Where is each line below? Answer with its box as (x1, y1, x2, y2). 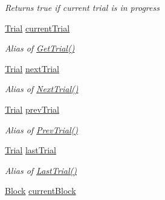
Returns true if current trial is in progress (5, 1, 160, 13)
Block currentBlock (5, 184, 76, 197)
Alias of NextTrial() (5, 82, 79, 95)
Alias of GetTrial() (5, 42, 75, 55)
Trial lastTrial (5, 144, 56, 156)
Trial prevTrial (5, 102, 59, 115)
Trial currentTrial (5, 21, 70, 34)
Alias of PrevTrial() (5, 123, 79, 136)
